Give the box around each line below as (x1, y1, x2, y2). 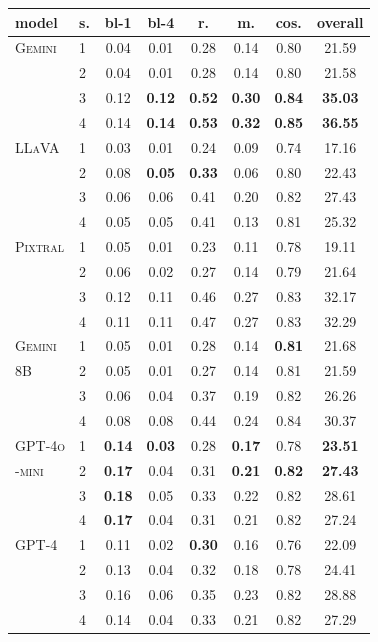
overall (317, 11, 364, 32)
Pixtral (15, 236, 64, 257)
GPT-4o (15, 434, 66, 455)
